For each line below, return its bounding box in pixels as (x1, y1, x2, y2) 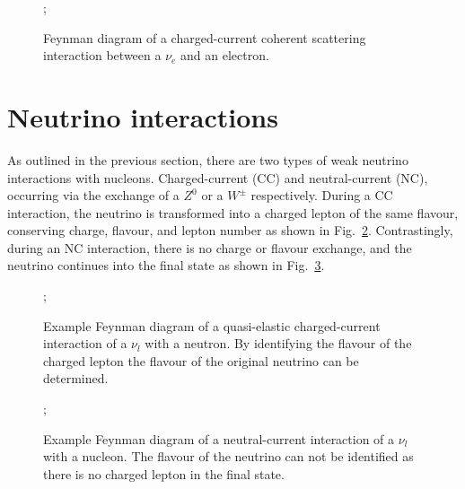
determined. (43, 369, 109, 388)
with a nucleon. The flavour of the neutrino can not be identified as (43, 447, 414, 466)
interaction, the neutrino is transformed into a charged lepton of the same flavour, (7, 203, 459, 222)
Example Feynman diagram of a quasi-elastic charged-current (43, 316, 381, 335)
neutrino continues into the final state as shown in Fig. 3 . (7, 256, 325, 275)
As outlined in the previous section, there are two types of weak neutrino (7, 150, 408, 169)
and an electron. (180, 46, 269, 65)
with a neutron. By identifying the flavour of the (145, 334, 412, 353)
